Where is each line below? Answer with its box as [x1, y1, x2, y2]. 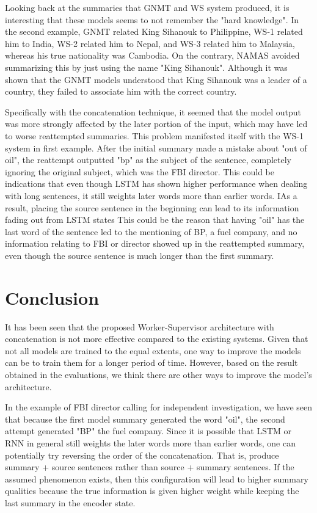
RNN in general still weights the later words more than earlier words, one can [5, 436, 296, 449]
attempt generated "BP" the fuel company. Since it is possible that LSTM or [5, 424, 292, 437]
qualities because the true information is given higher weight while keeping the [5, 484, 299, 497]
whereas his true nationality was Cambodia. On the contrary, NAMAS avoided [5, 49, 300, 62]
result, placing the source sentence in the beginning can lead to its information [5, 201, 299, 214]
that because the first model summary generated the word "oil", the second [5, 412, 285, 425]
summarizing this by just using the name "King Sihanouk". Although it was [5, 60, 288, 73]
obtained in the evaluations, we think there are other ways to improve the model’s [5, 368, 312, 380]
